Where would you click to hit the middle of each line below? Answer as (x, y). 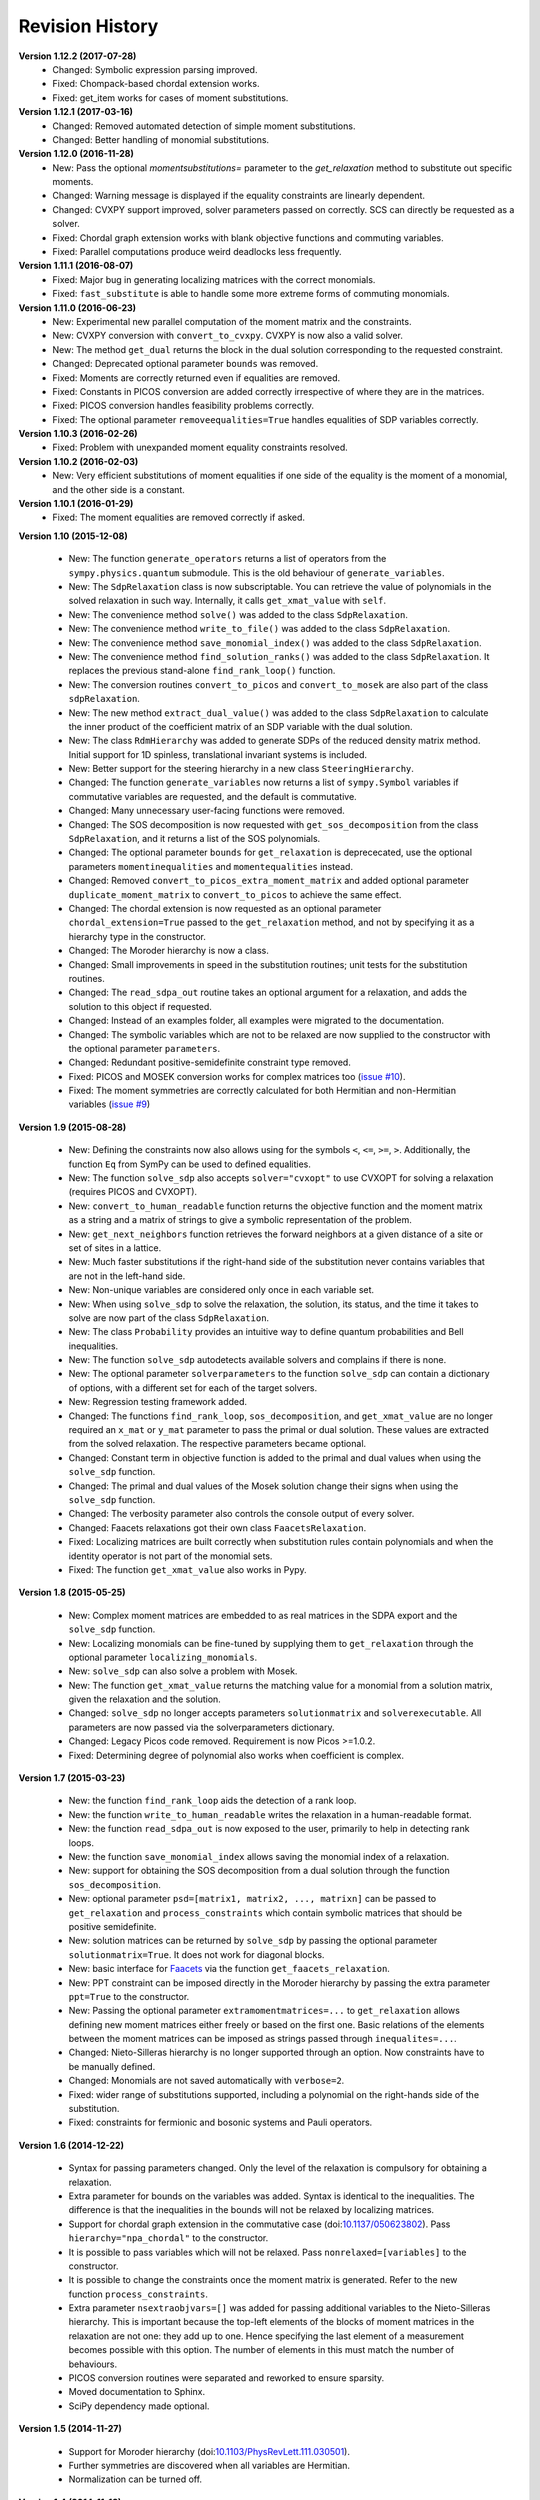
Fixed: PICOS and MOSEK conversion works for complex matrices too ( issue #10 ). (237, 1076)
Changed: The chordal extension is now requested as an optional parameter (225, 908)
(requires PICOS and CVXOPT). (133, 1192)
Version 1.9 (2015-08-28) (72, 1127)
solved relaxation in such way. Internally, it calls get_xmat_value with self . (227, 601)
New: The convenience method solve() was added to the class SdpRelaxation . (238, 614)
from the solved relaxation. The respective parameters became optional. (217, 1444)
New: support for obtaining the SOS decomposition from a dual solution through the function (259, 1871)
